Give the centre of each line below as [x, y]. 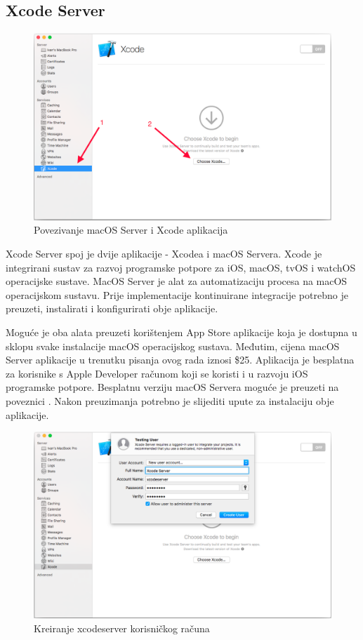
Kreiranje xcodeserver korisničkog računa [122, 628]
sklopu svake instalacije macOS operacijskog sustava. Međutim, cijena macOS [173, 346]
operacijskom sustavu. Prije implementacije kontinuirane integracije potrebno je [177, 294]
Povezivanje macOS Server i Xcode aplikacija [131, 230]
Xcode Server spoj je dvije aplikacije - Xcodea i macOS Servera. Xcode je [164, 254]
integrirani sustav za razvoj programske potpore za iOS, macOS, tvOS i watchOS [181, 267]
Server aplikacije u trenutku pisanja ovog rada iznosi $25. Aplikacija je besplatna [180, 360]
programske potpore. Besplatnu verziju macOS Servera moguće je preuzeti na [172, 387]
